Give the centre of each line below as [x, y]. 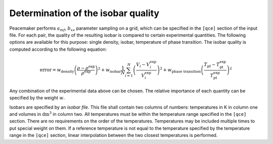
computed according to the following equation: [58, 49]
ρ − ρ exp [86, 67]
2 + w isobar [109, 70]
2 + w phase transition [180, 70]
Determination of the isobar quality [84, 13]
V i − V [143, 65]
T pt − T [212, 65]
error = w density [57, 70]
